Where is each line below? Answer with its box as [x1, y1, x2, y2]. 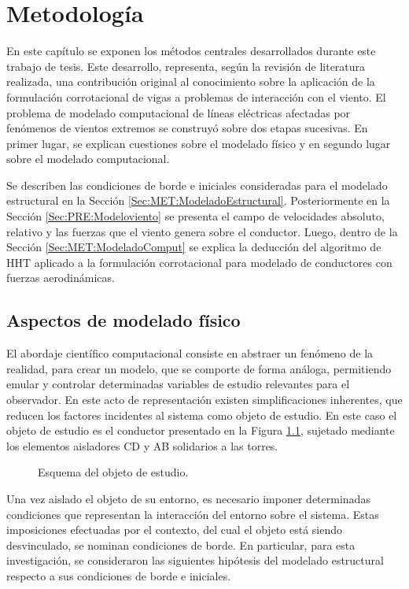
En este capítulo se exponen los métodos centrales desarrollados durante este [6, 43, 376, 59]
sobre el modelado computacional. [6, 150, 170, 167]
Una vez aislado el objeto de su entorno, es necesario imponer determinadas [6, 490, 370, 506]
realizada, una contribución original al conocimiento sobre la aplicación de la [6, 73, 375, 90]
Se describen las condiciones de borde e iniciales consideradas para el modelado [6, 176, 388, 193]
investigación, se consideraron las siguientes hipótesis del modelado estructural [6, 552, 384, 569]
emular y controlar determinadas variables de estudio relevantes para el [6, 376, 350, 392]
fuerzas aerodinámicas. [6, 269, 115, 286]
